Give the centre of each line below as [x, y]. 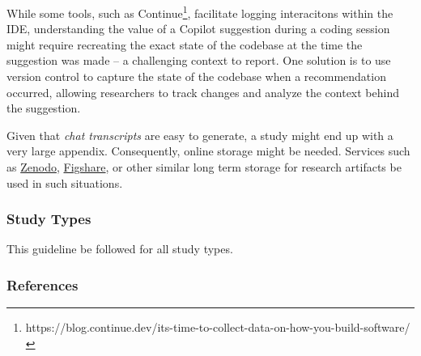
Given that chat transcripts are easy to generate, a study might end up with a [200, 135]
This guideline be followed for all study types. [120, 249]
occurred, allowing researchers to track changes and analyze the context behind [203, 92]
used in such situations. [65, 182]
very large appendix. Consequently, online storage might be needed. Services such [208, 151]
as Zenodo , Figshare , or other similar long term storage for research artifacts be [204, 167]
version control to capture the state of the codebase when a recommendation [196, 76]
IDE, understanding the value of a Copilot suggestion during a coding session [198, 29]
